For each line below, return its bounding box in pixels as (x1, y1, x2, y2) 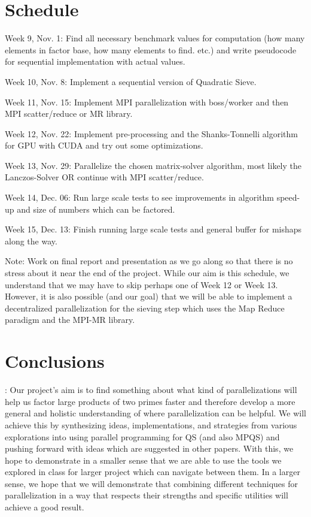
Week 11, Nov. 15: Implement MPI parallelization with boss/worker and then (5, 95, 289, 108)
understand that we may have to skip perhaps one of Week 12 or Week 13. (5, 278, 278, 291)
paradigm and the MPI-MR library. (5, 313, 135, 326)
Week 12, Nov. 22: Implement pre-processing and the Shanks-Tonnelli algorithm (5, 127, 298, 140)
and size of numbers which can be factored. (17, 202, 175, 215)
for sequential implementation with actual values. (5, 55, 185, 68)
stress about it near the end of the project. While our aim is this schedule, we (5, 267, 289, 279)
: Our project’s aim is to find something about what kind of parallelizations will (5, 383, 297, 396)
